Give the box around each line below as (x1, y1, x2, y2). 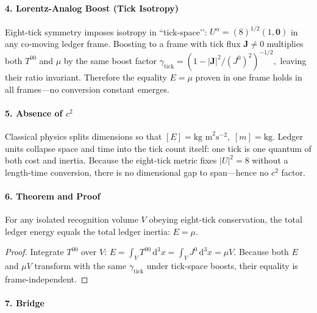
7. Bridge (5, 297, 45, 309)
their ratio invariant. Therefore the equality (5, 70, 167, 83)
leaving (280, 54, 307, 67)
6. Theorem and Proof (5, 189, 101, 202)
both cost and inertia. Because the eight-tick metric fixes (5, 154, 217, 167)
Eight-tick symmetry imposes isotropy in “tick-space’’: (5, 25, 207, 38)
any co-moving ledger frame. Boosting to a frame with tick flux (5, 37, 241, 49)
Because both (238, 245, 289, 258)
